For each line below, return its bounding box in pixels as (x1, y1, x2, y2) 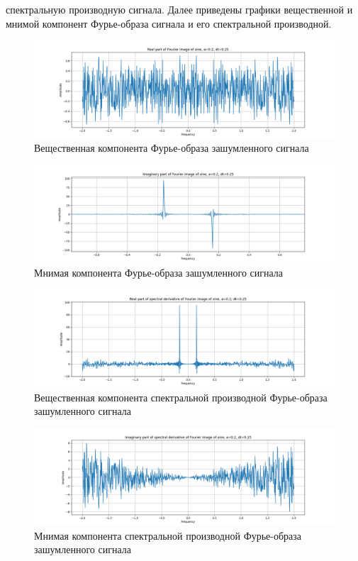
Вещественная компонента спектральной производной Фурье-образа (34, 389, 328, 404)
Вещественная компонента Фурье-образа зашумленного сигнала (34, 140, 309, 155)
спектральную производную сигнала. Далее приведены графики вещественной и (6, 2, 353, 16)
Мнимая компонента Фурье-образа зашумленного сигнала (34, 265, 284, 279)
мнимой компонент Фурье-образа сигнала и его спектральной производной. (6, 16, 332, 30)
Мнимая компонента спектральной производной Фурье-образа (34, 528, 302, 543)
